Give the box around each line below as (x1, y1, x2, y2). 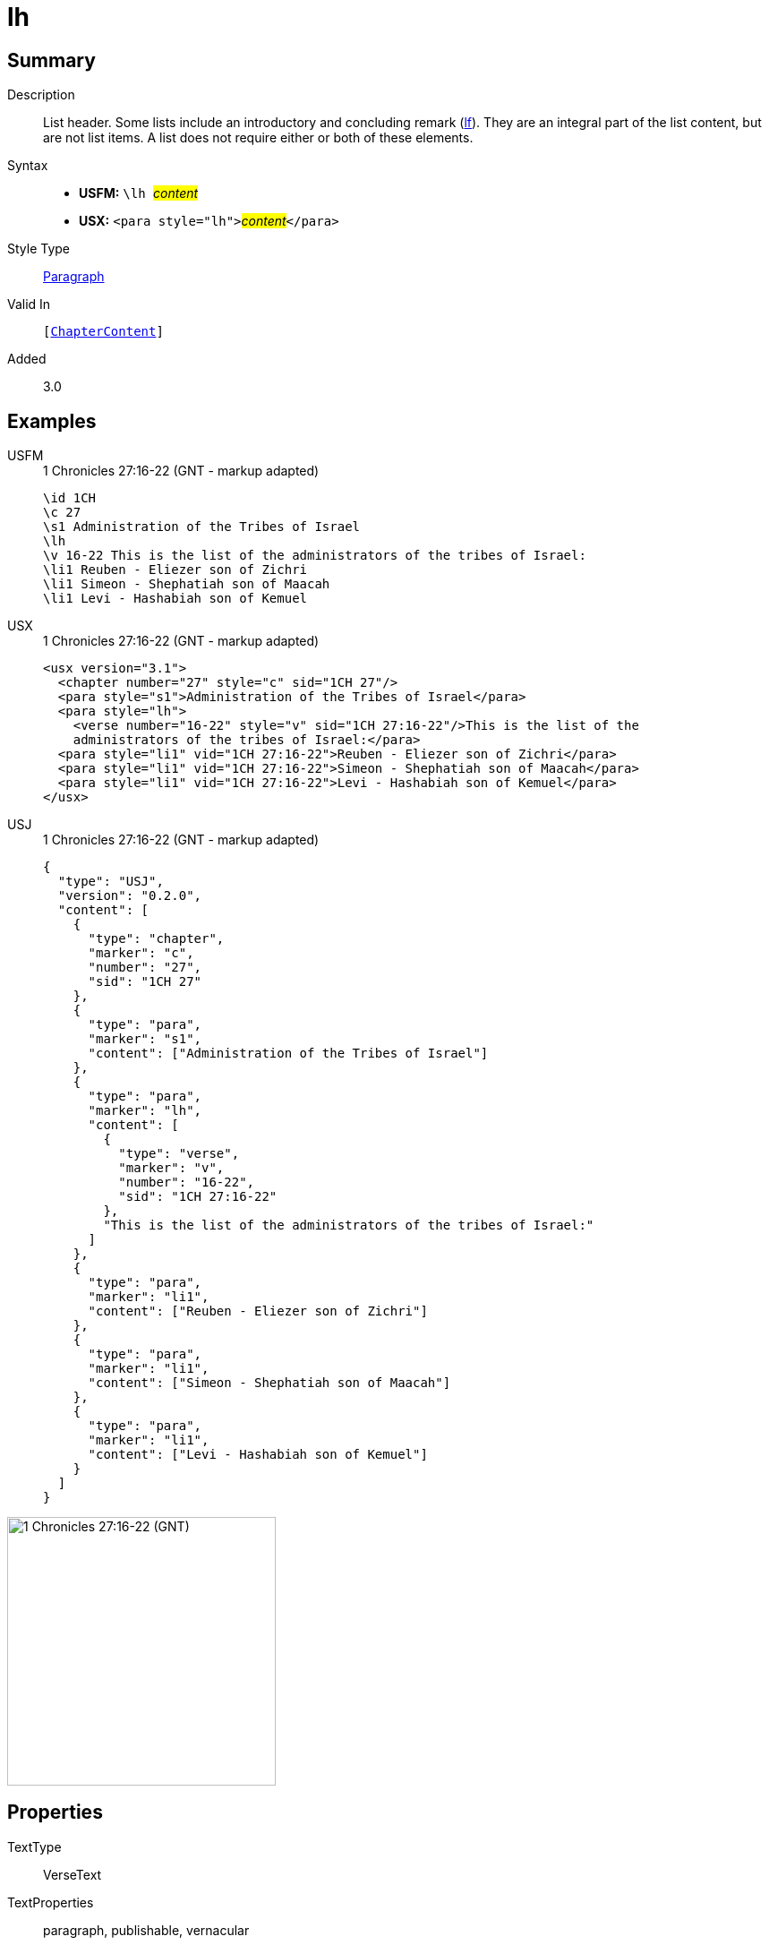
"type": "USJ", (57, 874, 164, 889)
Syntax (7, 158, 48, 174)
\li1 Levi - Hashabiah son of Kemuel (43, 591, 308, 606)
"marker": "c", (88, 946, 194, 961)
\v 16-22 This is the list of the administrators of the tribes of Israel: (43, 548, 586, 563)
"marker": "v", (118, 1161, 225, 1176)
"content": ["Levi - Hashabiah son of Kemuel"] (88, 1447, 428, 1462)
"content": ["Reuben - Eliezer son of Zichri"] (88, 1304, 428, 1319)
